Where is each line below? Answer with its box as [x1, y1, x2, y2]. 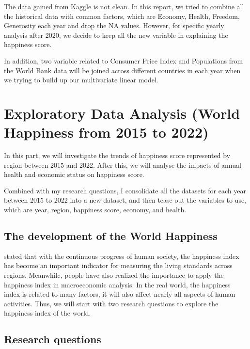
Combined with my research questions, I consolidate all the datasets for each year [4, 185, 246, 195]
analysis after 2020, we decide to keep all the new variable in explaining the [4, 30, 228, 40]
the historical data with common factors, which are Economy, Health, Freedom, [4, 11, 240, 21]
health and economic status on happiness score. [4, 169, 144, 179]
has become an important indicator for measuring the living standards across [4, 260, 233, 270]
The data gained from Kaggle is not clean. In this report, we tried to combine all [4, 1, 244, 11]
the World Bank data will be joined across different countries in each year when [4, 65, 241, 75]
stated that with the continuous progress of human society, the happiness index [4, 251, 239, 261]
